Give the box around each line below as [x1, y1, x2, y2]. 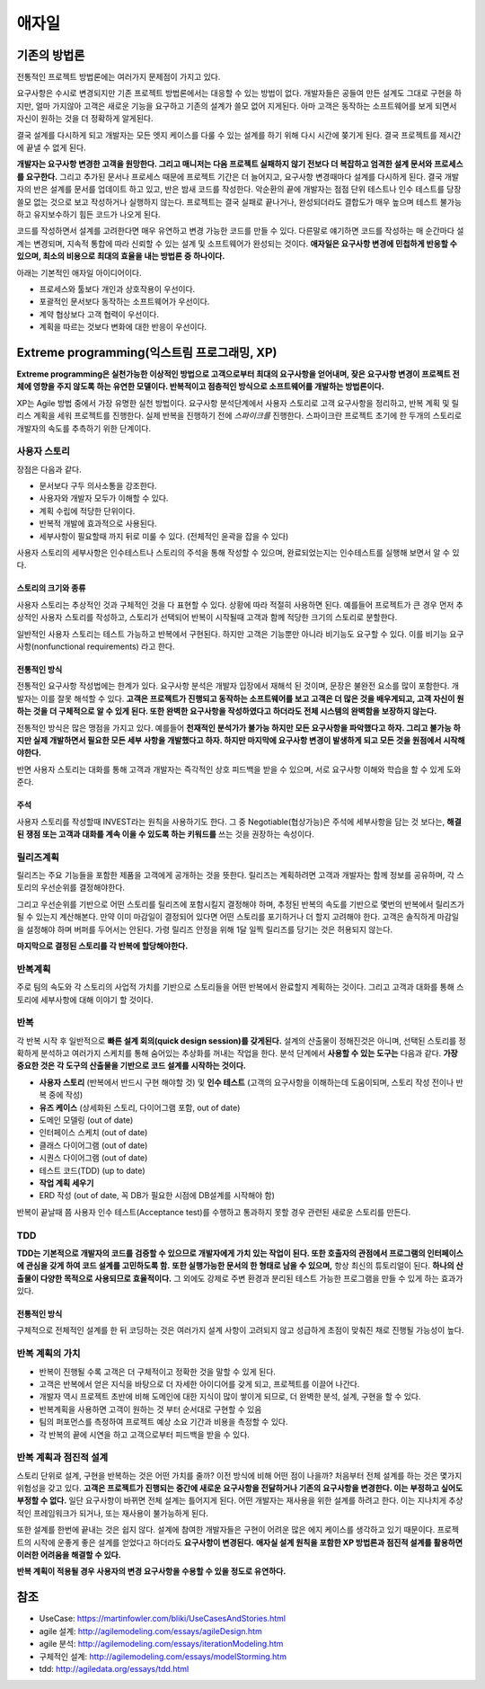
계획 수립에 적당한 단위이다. [39, 505, 136, 516]
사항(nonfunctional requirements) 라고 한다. [16, 641, 175, 652]
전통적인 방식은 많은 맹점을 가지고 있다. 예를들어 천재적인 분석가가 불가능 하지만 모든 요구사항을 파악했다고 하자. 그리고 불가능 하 [16, 722, 462, 733]
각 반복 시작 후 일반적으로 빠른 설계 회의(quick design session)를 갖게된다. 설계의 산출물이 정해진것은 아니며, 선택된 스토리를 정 [16, 1035, 466, 1046]
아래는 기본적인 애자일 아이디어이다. [16, 267, 142, 278]
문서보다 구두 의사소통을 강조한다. [39, 481, 157, 492]
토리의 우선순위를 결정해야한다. [16, 882, 126, 893]
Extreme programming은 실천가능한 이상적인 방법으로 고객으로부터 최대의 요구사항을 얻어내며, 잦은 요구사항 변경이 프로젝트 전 [16, 369, 460, 379]
